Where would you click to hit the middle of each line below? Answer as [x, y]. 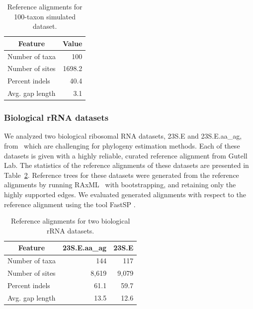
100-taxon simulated [45, 16]
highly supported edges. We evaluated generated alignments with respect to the [125, 194]
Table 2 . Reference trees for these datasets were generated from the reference [122, 175]
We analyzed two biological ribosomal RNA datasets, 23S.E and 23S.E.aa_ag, [123, 136]
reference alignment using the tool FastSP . [70, 204]
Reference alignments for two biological [70, 221]
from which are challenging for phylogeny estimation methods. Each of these [122, 146]
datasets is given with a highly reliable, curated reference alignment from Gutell [126, 155]
